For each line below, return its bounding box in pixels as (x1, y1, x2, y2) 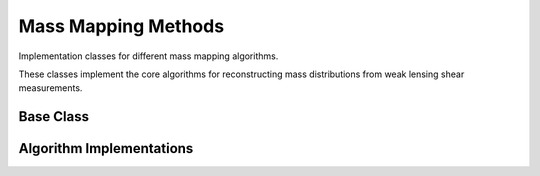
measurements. (18, 82, 83, 94)
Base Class (18, 108, 90, 125)
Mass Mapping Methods (18, 15, 225, 37)
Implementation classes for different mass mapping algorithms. (18, 50, 279, 62)
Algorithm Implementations (18, 140, 194, 157)
